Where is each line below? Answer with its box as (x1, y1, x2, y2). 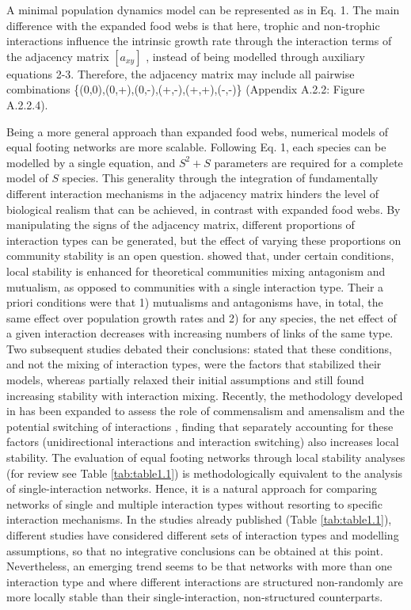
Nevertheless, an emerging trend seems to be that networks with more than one (6, 558, 393, 574)
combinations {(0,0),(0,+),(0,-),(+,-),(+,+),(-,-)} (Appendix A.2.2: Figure (6, 81, 365, 97)
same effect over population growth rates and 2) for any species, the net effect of (6, 309, 397, 326)
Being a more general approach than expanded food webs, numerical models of (6, 123, 388, 139)
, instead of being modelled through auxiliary (146, 48, 365, 64)
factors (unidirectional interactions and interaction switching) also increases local (6, 433, 399, 450)
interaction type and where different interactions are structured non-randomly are (6, 573, 403, 589)
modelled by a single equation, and (6, 154, 176, 170)
